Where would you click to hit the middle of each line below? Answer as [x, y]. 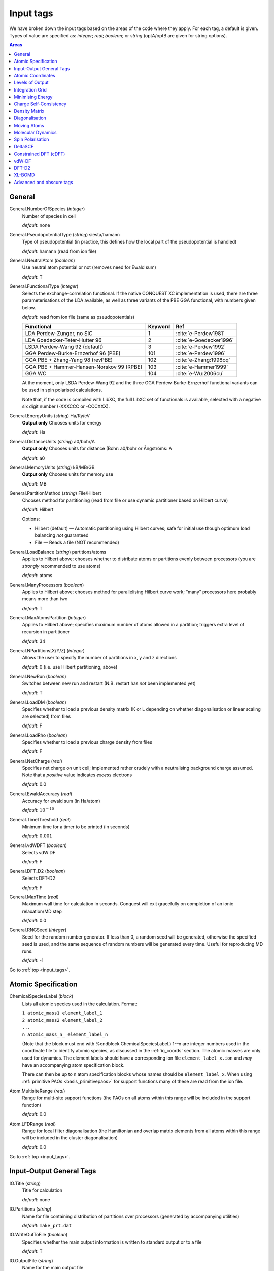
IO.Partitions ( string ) [30, 1209]
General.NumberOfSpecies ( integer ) [47, 209]
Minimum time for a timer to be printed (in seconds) [76, 827]
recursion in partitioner [46, 632]
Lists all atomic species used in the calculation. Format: [80, 1004]
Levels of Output [31, 83]
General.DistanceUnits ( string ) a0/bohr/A [52, 441]
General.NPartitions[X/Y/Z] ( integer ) [47, 650]
